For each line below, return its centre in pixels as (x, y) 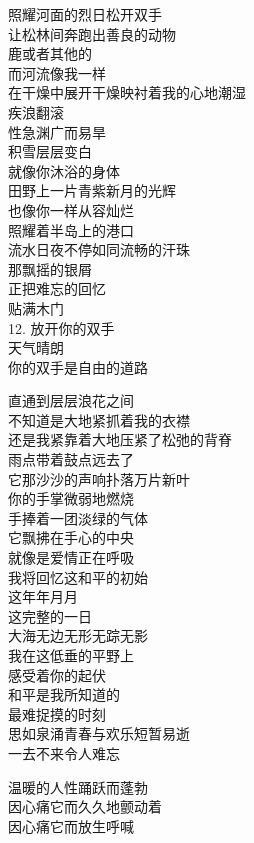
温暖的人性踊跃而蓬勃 (78, 786)
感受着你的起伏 (57, 674)
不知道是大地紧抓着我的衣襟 (99, 419)
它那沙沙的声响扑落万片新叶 (99, 478)
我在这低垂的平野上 (71, 655)
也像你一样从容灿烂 (71, 209)
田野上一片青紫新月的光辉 (92, 190)
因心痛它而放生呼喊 (71, 825)
